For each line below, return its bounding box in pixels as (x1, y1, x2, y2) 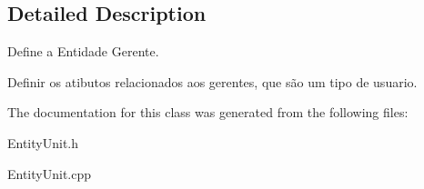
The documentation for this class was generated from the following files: (7, 103, 409, 122)
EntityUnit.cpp (7, 164, 92, 183)
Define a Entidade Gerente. (7, 42, 159, 61)
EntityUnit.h (7, 133, 79, 152)
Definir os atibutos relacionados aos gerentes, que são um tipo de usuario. (7, 72, 418, 91)
